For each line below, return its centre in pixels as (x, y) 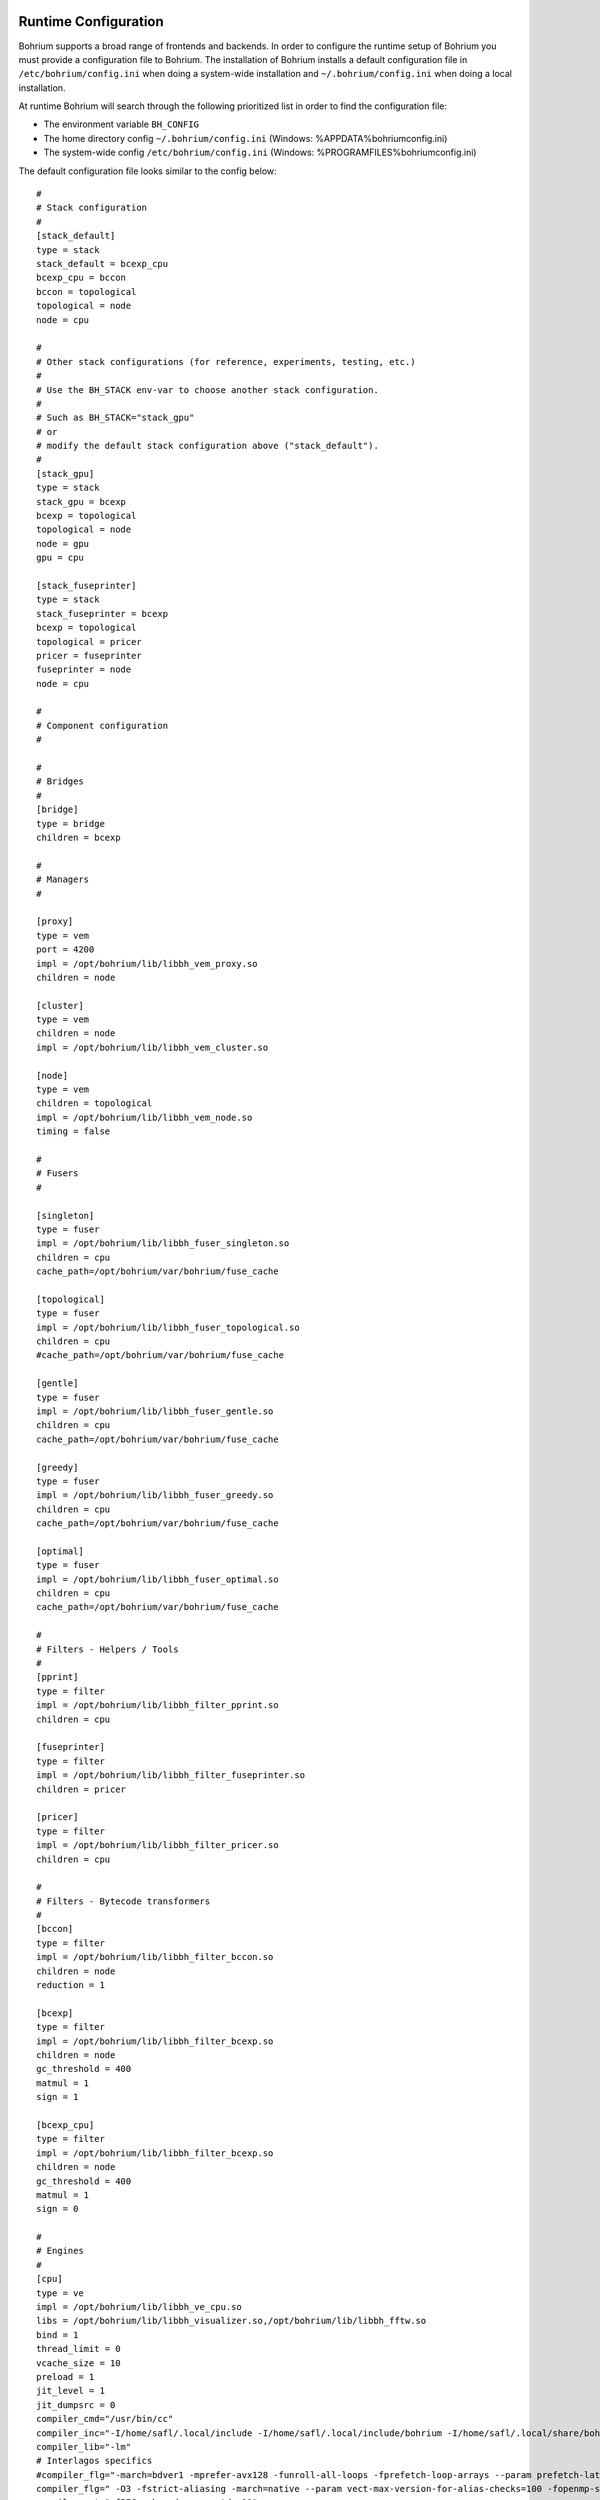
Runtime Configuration (91, 21)
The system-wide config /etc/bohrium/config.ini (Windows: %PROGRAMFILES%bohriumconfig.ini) (260, 152)
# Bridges (60, 781)
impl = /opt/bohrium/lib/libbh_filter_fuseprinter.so (170, 1775)
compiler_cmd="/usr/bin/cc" (105, 2419)
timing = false (73, 1131)
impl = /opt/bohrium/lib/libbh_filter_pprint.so (157, 1705)
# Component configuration (102, 725)
